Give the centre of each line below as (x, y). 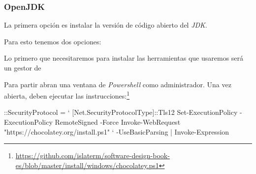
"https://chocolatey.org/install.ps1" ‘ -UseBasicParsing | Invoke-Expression (117, 131)
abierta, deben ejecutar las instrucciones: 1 (67, 95)
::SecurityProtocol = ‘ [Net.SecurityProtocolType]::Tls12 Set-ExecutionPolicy (121, 112)
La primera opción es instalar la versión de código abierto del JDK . (106, 25)
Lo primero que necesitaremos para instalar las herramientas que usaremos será (124, 58)
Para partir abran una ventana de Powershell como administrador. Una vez (118, 84)
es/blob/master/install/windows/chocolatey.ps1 (87, 165)
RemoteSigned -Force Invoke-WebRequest (118, 122)
